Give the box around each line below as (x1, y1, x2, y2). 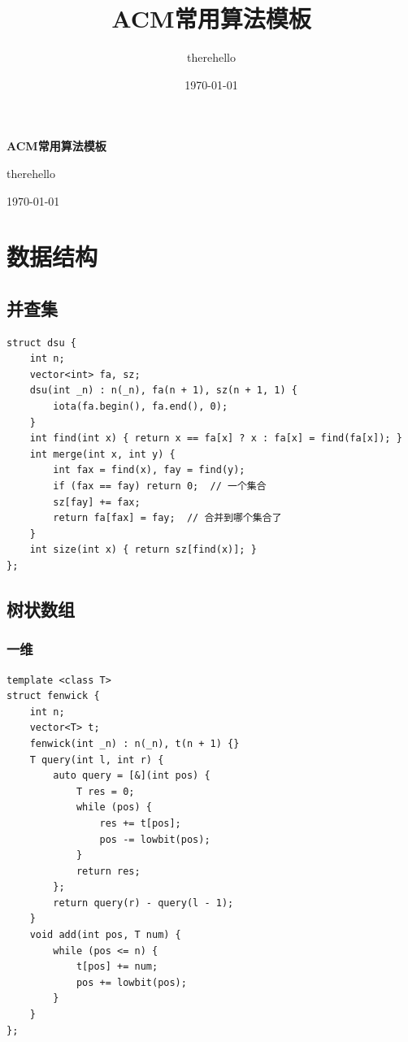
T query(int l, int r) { (29, 753, 164, 766)
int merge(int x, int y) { (29, 448, 176, 460)
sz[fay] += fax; (53, 496, 141, 508)
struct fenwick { (7, 690, 100, 702)
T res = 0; (76, 785, 135, 797)
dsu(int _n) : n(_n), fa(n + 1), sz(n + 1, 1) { (29, 384, 297, 397)
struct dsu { (7, 336, 76, 349)
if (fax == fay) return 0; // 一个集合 (53, 480, 267, 493)
